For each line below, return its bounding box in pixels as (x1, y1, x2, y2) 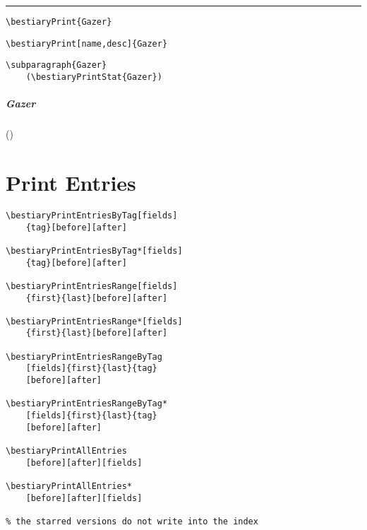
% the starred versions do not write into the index (6, 516, 258, 526)
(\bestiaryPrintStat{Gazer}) (25, 71, 162, 82)
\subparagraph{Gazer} (6, 60, 107, 71)
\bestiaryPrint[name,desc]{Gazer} (6, 38, 168, 49)
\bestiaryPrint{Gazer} (6, 17, 112, 27)
